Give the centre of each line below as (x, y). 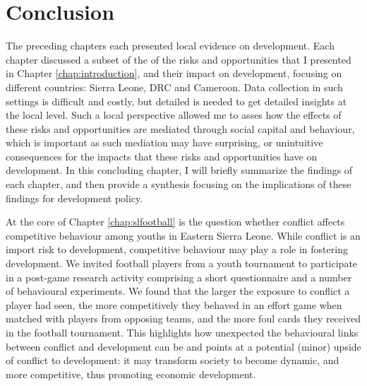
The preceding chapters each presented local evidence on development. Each (170, 46)
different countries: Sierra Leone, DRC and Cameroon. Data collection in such (174, 87)
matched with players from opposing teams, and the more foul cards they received (183, 318)
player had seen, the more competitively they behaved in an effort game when (174, 304)
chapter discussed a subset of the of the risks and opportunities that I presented (179, 59)
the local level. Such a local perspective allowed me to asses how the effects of (174, 115)
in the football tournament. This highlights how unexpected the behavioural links (182, 332)
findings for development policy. (74, 198)
